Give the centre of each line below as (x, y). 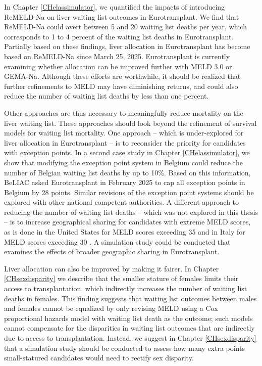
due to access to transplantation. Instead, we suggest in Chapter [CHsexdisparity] (130, 338)
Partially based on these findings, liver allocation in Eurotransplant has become (127, 46)
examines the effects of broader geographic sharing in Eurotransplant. (112, 251)
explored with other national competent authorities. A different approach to (122, 202)
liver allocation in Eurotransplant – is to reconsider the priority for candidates (125, 142)
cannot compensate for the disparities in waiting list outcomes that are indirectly (129, 328)
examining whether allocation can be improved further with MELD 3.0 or (118, 66)
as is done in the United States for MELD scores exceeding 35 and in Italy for (125, 232)
